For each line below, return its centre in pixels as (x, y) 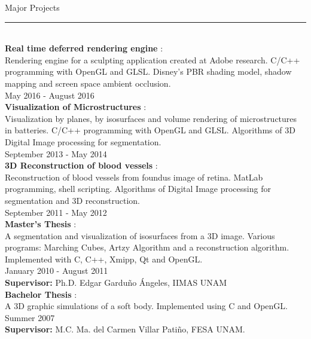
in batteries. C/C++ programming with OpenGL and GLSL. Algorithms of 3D (150, 130)
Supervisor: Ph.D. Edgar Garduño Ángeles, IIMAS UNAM (116, 282)
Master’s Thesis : (41, 224)
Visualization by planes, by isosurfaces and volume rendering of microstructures (151, 118)
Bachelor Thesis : (41, 294)
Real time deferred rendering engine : (84, 48)
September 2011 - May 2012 (56, 212)
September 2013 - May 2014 (56, 153)
